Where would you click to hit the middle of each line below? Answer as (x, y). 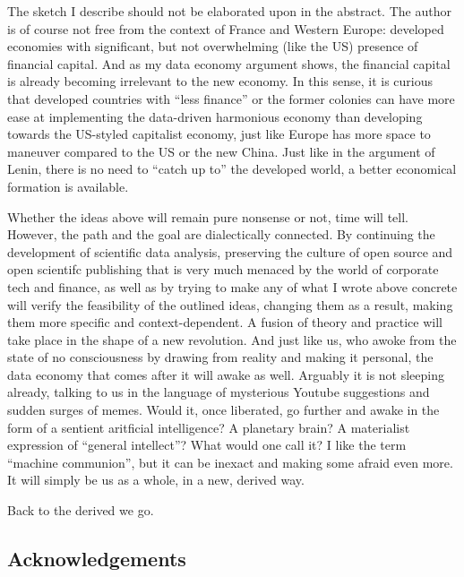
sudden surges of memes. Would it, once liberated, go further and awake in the (223, 410)
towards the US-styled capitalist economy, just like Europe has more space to (219, 134)
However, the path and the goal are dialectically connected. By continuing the (221, 234)
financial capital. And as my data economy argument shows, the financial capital (229, 63)
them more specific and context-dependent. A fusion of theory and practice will (225, 322)
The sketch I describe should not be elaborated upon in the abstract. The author (229, 11)
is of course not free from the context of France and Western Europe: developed (226, 28)
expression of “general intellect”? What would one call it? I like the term (207, 445)
